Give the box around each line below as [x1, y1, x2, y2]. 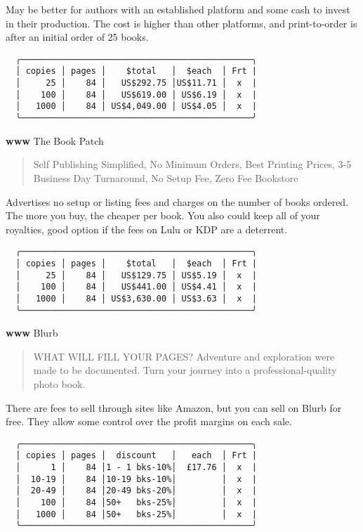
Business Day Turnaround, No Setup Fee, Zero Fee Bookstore [33, 170, 298, 185]
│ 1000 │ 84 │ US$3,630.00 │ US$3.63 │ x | [15, 293, 257, 304]
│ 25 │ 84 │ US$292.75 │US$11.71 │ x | [15, 78, 257, 89]
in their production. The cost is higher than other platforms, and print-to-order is [6, 15, 357, 30]
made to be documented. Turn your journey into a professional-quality [33, 363, 337, 377]
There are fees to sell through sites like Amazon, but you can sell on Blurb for [6, 400, 342, 415]
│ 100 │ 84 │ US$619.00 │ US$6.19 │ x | [15, 89, 257, 100]
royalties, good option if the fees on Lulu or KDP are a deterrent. [6, 221, 288, 236]
